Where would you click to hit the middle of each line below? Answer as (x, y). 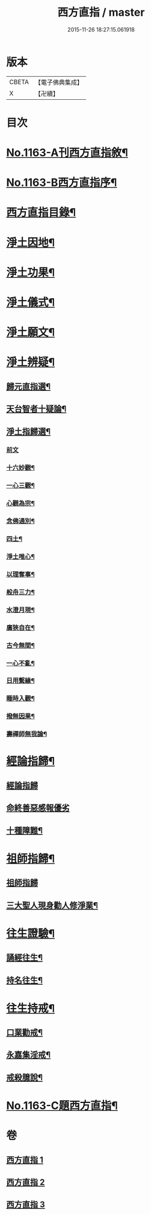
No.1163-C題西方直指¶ (62, 1106)
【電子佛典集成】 (59, 82)
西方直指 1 (25, 1160)
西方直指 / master (101, 12)
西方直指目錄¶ (41, 213)
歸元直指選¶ (29, 386)
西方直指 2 (26, 1183)
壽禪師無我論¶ (26, 734)
